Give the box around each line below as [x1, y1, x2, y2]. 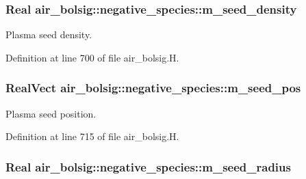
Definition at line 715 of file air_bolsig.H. [5, 129, 179, 143]
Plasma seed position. [5, 106, 97, 120]
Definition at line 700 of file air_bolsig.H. [5, 50, 179, 64]
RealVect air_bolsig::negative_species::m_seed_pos [5, 79, 301, 96]
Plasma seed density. [5, 27, 92, 42]
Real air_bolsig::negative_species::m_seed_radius [5, 158, 291, 175]
